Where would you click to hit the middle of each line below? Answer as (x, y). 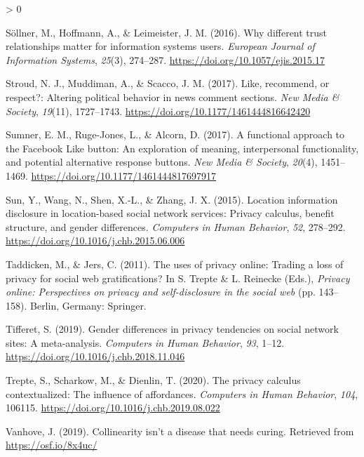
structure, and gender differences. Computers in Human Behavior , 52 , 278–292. (176, 226)
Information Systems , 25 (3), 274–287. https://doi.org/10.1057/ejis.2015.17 (165, 59)
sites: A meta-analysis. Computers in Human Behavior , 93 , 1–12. (145, 342)
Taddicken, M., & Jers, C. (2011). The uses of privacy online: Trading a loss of (175, 264)
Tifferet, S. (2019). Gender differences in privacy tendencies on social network (172, 329)
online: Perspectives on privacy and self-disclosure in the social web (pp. (161, 292)
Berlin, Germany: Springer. (88, 305)
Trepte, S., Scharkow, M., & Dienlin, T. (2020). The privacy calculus (153, 380)
